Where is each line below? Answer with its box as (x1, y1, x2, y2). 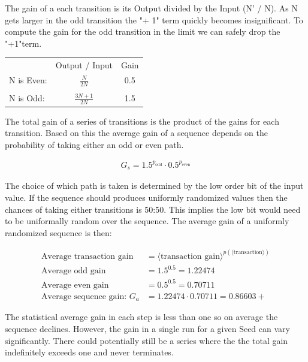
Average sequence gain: (41, 292, 127, 301)
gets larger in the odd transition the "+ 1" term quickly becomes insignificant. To (5, 13, 303, 26)
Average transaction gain (41, 252, 134, 261)
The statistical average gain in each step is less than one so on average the (5, 310, 278, 323)
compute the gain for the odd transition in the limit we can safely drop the (5, 25, 280, 38)
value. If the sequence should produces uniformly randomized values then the (5, 191, 288, 203)
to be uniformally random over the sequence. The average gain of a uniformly (5, 215, 289, 227)
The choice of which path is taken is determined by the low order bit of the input (5, 179, 304, 192)
